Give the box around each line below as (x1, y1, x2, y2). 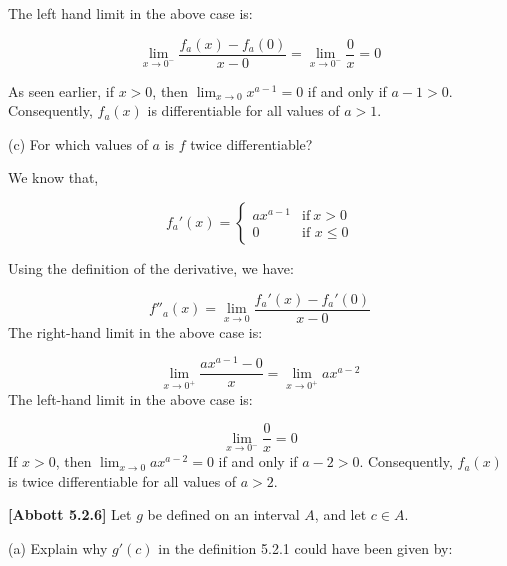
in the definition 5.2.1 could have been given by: (158, 538, 453, 559)
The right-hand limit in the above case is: (8, 321, 263, 342)
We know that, (8, 167, 99, 188)
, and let (314, 504, 367, 525)
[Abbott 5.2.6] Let (8, 504, 132, 525)
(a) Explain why (8, 538, 108, 559)
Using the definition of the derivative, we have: (8, 258, 294, 279)
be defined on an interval (147, 504, 300, 525)
